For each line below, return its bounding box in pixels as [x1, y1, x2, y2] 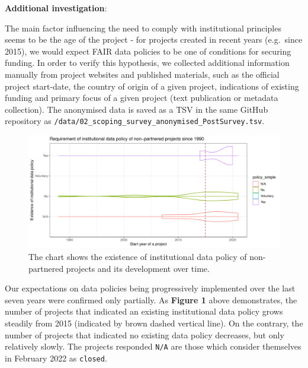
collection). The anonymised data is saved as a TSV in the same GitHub [5, 103, 268, 115]
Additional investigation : [5, 2, 107, 14]
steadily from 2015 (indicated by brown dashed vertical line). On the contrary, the [5, 317, 303, 329]
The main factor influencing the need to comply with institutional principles [5, 21, 281, 34]
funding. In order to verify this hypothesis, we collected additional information [5, 56, 290, 69]
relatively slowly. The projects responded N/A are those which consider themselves [5, 340, 301, 353]
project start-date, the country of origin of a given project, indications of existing [5, 80, 299, 92]
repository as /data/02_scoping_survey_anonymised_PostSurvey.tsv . [5, 115, 265, 127]
